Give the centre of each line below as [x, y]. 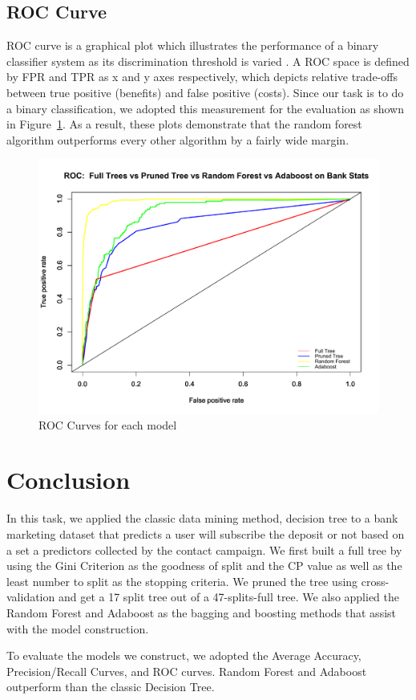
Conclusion [69, 480]
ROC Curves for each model [108, 424]
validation [31, 597]
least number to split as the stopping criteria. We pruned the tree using [182, 581]
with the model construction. [78, 628]
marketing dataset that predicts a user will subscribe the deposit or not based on [206, 534]
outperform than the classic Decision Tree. [111, 687]
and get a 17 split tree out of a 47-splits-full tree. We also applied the [228, 597]
